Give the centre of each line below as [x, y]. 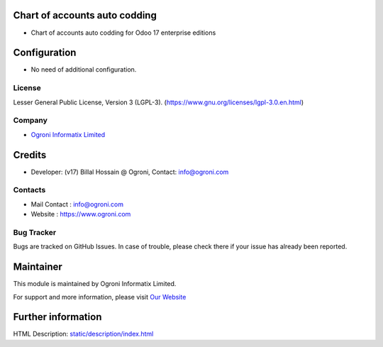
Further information [57, 317]
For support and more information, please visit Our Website [100, 297]
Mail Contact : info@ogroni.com [77, 204]
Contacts [29, 190]
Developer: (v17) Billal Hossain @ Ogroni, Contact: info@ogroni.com [130, 172]
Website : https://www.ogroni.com [81, 214]
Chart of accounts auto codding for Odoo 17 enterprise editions [123, 33]
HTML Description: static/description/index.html [83, 334]
